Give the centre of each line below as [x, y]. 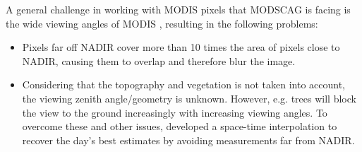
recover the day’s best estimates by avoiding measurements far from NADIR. [188, 140]
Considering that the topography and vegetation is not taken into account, [184, 84]
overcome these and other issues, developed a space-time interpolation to [180, 126]
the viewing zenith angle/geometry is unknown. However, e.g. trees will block [189, 98]
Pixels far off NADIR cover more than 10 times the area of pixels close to [181, 47]
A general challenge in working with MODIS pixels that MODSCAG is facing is [178, 9]
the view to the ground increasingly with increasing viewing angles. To [175, 112]
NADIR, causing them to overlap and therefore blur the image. [159, 60]
